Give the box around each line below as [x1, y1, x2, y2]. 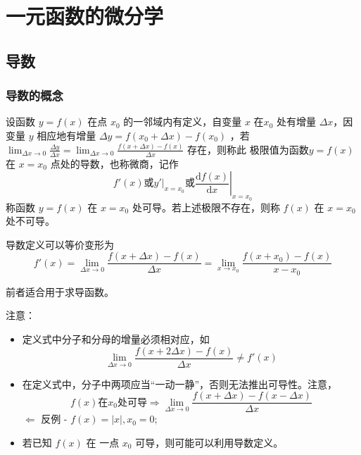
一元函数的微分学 [6, 1, 164, 30]
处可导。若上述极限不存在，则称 [132, 199, 280, 214]
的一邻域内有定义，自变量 [123, 114, 242, 129]
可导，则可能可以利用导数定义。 [135, 435, 284, 449]
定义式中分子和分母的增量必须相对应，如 [22, 331, 210, 346]
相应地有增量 [37, 127, 96, 142]
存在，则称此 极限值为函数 [187, 142, 309, 156]
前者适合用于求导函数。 [6, 284, 114, 299]
